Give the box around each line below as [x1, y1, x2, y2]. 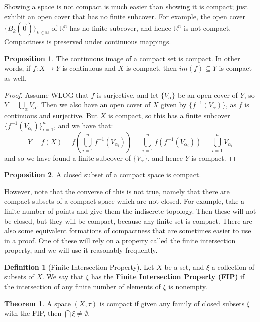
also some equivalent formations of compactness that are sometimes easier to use [4, 225, 251, 236]
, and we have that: [54, 120, 113, 130]
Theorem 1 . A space [4, 298, 71, 308]
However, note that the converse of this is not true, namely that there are [4, 186, 230, 196]
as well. [4, 72, 27, 83]
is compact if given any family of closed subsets [99, 298, 245, 308]
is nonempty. [168, 281, 207, 292]
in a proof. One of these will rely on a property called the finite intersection [4, 235, 236, 245]
